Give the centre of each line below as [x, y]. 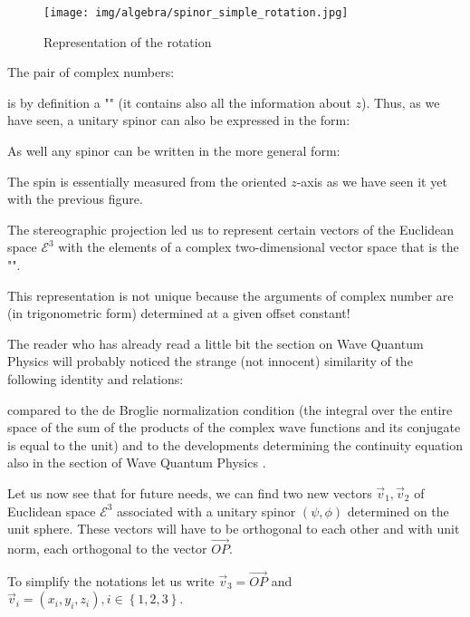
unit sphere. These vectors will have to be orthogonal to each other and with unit [234, 529]
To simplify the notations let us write [111, 580]
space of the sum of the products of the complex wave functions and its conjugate [234, 427]
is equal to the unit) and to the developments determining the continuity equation [235, 444]
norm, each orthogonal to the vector [107, 548]
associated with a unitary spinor [206, 511]
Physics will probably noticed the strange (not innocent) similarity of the [210, 361]
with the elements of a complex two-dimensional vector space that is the [259, 247]
